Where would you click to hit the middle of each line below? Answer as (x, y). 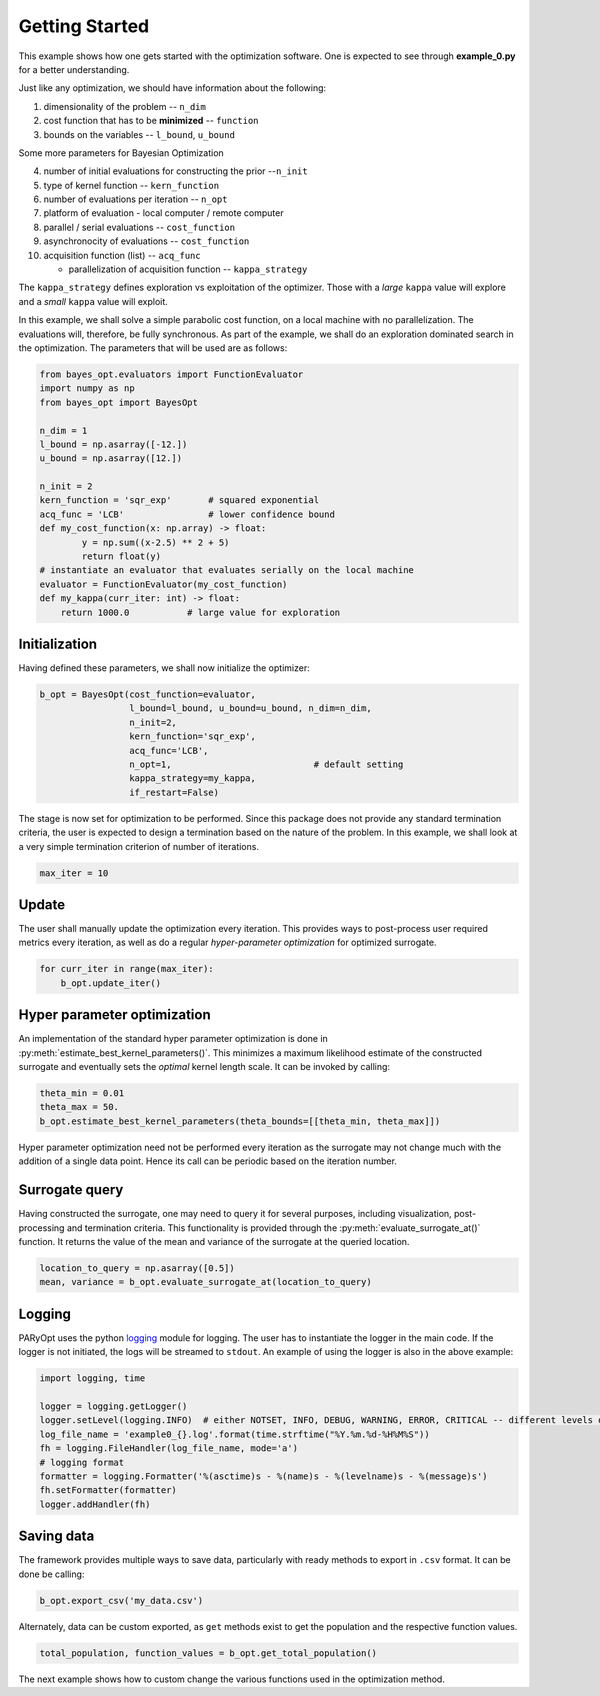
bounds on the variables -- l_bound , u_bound (139, 134)
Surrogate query (71, 1190)
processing (41, 1227)
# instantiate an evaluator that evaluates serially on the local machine (227, 570)
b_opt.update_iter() (111, 983)
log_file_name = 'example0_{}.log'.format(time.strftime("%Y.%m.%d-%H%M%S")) (234, 1434)
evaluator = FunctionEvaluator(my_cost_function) (163, 584)
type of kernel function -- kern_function (131, 185)
